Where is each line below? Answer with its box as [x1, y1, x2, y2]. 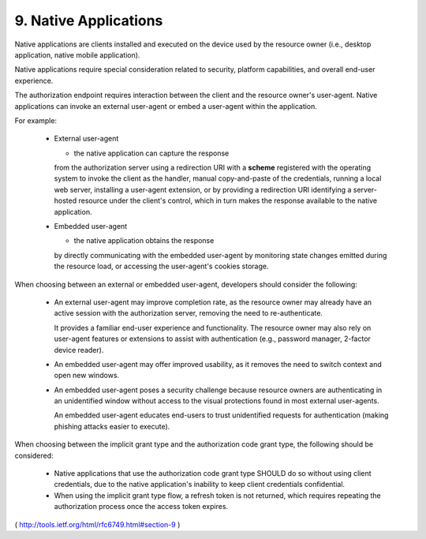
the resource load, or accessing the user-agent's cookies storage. [54, 261, 269, 271]
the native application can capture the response [73, 148, 230, 158]
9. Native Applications [14, 12, 163, 29]
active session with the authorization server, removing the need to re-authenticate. [54, 309, 323, 318]
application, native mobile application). [14, 50, 140, 59]
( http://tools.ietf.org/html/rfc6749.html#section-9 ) [14, 519, 181, 529]
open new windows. [54, 371, 120, 380]
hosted [54, 196, 77, 205]
